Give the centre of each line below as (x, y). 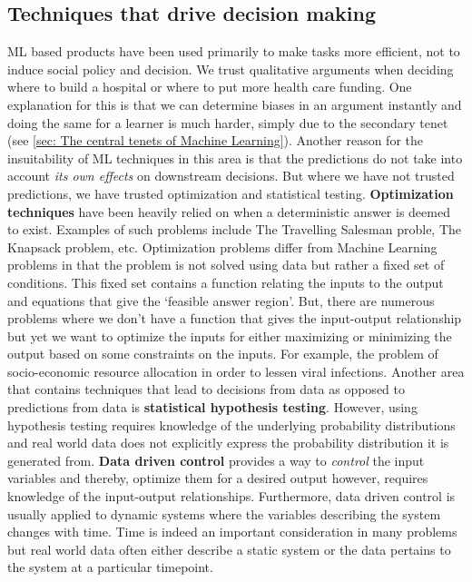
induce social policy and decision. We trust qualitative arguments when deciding (231, 69)
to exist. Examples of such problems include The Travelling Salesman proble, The (235, 229)
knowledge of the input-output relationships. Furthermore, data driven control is (231, 496)
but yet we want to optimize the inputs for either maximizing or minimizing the (230, 335)
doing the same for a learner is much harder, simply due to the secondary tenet (228, 122)
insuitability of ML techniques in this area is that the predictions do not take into (235, 158)
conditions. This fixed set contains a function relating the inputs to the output (226, 282)
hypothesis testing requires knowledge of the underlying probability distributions (231, 424)
